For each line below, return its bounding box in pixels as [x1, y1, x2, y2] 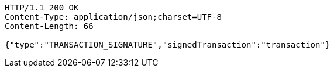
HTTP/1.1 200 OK [5, 3, 79, 12]
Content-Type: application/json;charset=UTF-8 [5, 12, 222, 21]
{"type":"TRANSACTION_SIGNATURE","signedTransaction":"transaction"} [5, 40, 330, 49]
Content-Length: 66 [5, 21, 94, 31]
